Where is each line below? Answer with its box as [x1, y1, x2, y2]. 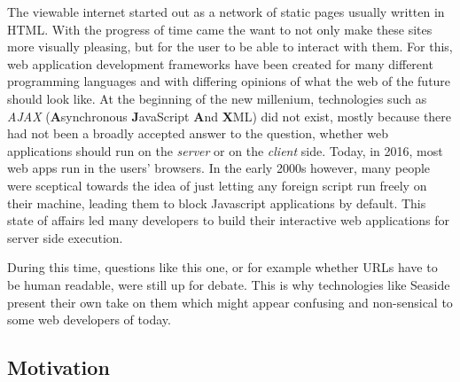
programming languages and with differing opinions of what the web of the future [7, 72, 451, 90]
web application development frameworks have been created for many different [7, 54, 433, 73]
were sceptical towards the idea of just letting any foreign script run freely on [7, 175, 427, 194]
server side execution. [7, 228, 123, 246]
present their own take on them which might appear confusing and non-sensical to [7, 292, 453, 311]
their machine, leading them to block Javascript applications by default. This [7, 193, 426, 212]
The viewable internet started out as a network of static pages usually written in [7, 3, 445, 20]
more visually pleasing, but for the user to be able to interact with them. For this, [7, 37, 453, 56]
